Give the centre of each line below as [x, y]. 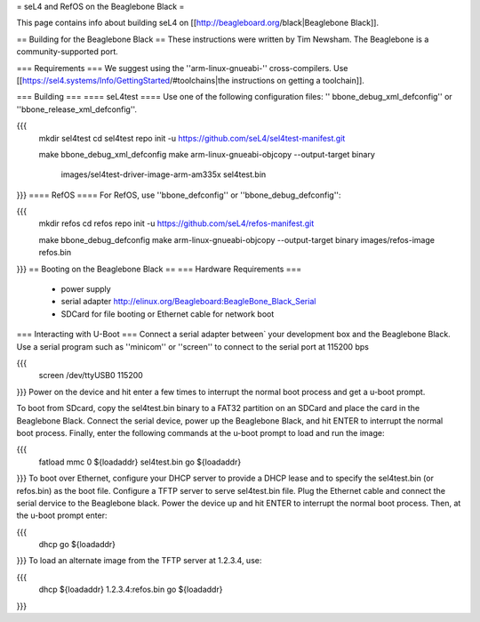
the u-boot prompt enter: [62, 515]
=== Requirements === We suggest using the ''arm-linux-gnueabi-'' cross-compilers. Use [182, 68]
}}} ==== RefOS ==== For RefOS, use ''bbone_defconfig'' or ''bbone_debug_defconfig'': [179, 195]
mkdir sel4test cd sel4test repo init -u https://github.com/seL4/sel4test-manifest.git [192, 138]
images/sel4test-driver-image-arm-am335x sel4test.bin [164, 174]
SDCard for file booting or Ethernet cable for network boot [168, 314]
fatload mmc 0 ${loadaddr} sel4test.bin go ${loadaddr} [140, 462]
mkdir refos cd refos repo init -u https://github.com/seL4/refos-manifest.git [176, 223]
